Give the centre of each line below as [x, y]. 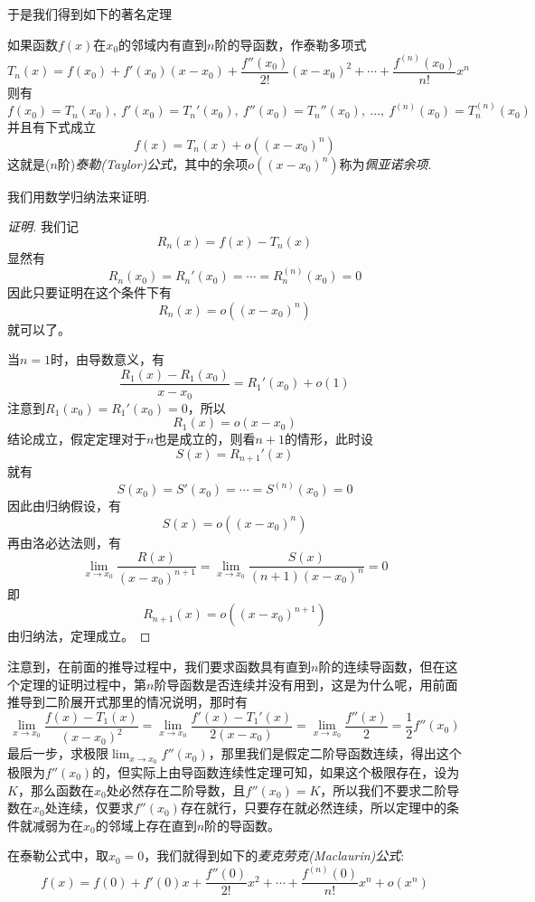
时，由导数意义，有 [108, 359]
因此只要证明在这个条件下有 [89, 292]
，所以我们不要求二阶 [384, 789]
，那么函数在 [56, 789]
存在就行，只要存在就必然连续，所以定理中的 [313, 808]
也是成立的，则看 [205, 439]
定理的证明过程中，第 [83, 684]
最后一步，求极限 [58, 753]
